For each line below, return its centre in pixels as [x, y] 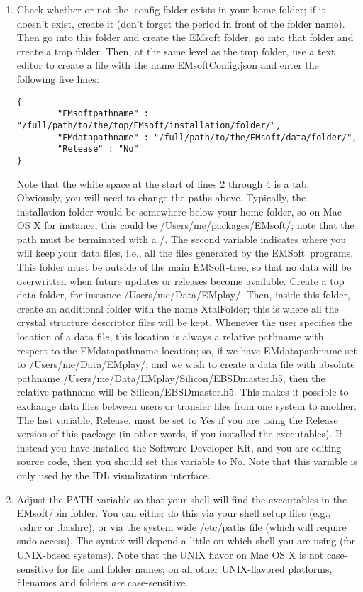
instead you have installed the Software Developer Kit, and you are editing [179, 447]
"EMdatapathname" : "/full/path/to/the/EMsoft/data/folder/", [207, 137]
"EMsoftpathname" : [103, 114]
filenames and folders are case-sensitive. [102, 582]
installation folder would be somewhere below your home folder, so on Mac [179, 211]
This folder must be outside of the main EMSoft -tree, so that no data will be [184, 267]
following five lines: [58, 78]
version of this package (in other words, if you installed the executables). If [179, 434]
